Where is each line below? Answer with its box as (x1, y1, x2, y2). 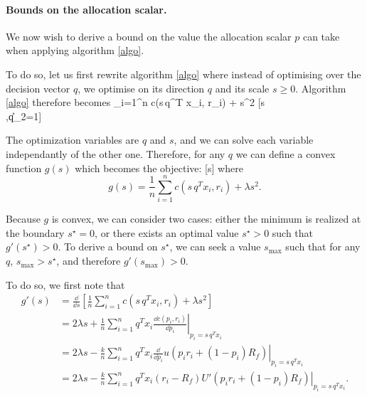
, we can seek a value (169, 239, 261, 254)
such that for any (285, 239, 361, 254)
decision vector (6, 80, 70, 95)
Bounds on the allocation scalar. (6, 1, 167, 16)
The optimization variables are (6, 132, 139, 147)
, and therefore (56, 253, 121, 268)
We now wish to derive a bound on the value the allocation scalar (6, 28, 292, 43)
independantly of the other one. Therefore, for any (6, 146, 225, 161)
